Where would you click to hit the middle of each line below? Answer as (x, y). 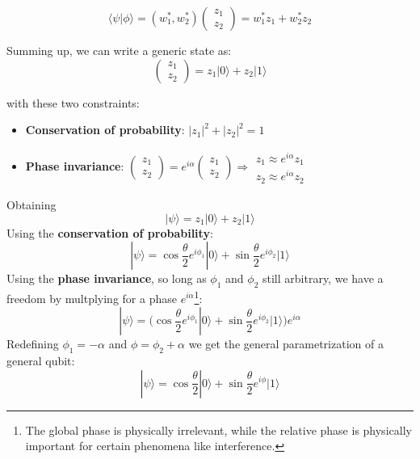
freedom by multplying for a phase (92, 298)
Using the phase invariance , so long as (107, 278)
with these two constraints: (73, 102)
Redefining (33, 344)
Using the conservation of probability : (110, 232)
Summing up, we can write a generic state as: (119, 50)
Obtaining (31, 204)
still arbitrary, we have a (323, 278)
